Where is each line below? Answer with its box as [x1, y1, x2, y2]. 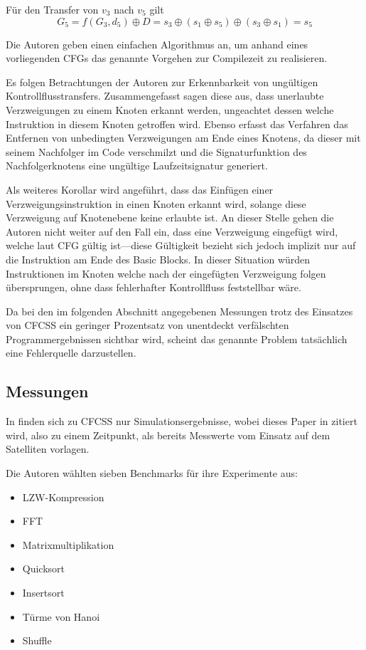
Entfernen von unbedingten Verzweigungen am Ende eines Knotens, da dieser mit [6, 130, 361, 145]
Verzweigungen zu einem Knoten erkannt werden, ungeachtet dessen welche [6, 102, 334, 117]
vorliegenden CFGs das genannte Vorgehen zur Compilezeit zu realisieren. [6, 51, 328, 65]
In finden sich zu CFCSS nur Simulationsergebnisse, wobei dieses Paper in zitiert [6, 414, 357, 429]
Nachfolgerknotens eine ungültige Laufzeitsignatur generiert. [6, 158, 268, 173]
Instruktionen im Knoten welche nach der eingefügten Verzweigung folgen [6, 266, 326, 281]
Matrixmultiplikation [22, 537, 114, 552]
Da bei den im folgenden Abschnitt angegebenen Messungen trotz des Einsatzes [6, 303, 353, 318]
